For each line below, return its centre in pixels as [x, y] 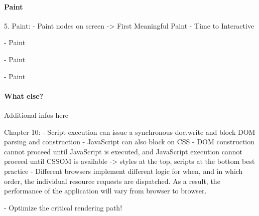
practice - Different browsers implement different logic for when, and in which [123, 171]
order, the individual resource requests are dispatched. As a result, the [112, 181]
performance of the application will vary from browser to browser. [105, 191]
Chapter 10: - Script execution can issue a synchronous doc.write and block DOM [130, 132]
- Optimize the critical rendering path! [63, 207]
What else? [24, 95]
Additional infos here [36, 115]
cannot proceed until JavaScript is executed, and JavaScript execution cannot [123, 151]
